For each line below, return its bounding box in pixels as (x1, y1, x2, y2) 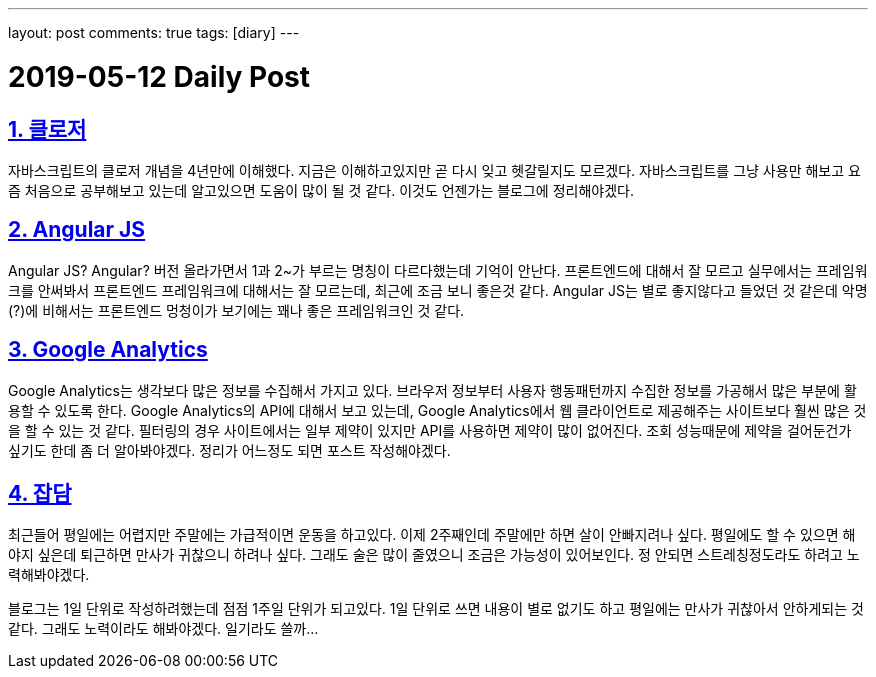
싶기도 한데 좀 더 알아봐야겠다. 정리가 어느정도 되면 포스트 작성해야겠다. (8, 441, 451, 459)
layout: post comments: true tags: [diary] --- (8, 24, 300, 41)
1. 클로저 (8, 116, 87, 142)
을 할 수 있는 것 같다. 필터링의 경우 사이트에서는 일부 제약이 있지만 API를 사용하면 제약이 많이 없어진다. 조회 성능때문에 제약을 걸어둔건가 (8, 421, 852, 439)
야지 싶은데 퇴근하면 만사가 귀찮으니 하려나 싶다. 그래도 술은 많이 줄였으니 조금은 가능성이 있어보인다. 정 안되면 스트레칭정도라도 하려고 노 (8, 546, 860, 564)
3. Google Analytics (8, 337, 208, 363)
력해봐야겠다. (8, 566, 90, 584)
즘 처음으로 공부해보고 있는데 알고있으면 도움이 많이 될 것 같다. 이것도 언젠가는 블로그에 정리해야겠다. (8, 181, 634, 199)
